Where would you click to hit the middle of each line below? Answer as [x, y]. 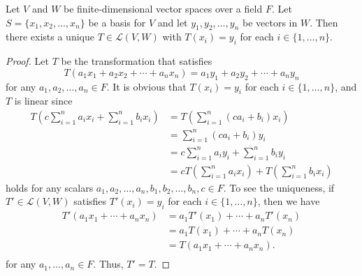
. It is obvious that [146, 86]
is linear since [43, 101]
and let [173, 22]
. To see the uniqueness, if [279, 187]
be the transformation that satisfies [137, 61]
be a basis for [117, 22]
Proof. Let [27, 61]
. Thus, [108, 264]
